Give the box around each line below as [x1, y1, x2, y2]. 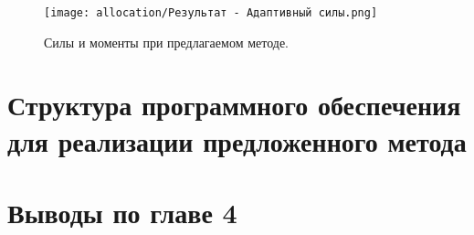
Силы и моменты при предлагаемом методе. [44, 32, 289, 51]
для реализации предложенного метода [7, 122, 467, 159]
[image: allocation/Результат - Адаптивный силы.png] [44, 6, 378, 19]
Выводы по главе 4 [7, 194, 237, 230]
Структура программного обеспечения [7, 86, 461, 123]
